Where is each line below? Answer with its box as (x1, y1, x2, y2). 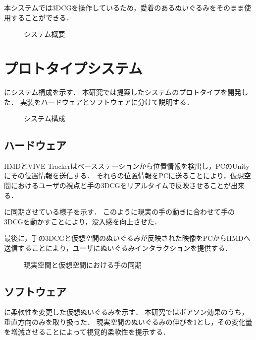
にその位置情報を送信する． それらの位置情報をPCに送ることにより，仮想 (4, 170, 244, 181)
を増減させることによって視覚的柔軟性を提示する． (4, 326, 170, 337)
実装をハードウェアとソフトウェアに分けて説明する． (20, 96, 194, 107)
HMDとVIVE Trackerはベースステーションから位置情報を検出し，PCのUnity (4, 160, 250, 171)
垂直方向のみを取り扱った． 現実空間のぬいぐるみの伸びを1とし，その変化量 (4, 317, 253, 327)
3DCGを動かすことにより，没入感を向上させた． (4, 216, 161, 226)
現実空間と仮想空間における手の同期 (24, 259, 142, 270)
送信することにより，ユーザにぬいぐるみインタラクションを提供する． (4, 243, 232, 253)
